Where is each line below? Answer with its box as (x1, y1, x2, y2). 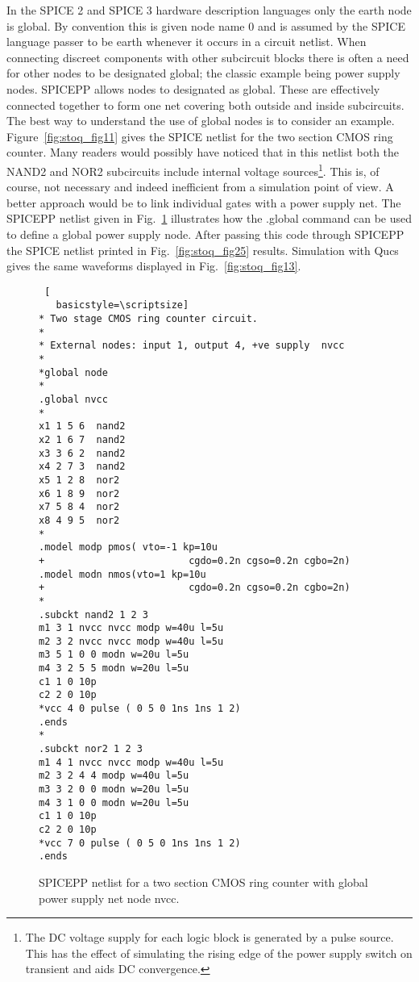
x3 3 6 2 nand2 (39, 447, 126, 459)
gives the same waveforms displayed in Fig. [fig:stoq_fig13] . (6, 257, 301, 274)
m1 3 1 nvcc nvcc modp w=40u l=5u (39, 622, 224, 634)
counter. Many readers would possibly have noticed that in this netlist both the (6, 144, 400, 161)
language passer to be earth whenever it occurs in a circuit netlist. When (6, 33, 367, 50)
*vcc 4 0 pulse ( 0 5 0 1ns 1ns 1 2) (39, 703, 241, 715)
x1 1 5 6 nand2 (39, 420, 126, 432)
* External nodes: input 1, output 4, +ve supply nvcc (39, 340, 345, 352)
